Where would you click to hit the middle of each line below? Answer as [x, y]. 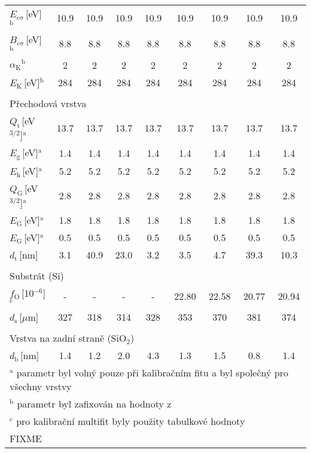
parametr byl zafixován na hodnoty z [94, 403]
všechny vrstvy [41, 386]
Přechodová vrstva [48, 103]
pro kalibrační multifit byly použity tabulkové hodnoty [131, 421]
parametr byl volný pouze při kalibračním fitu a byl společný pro [152, 372]
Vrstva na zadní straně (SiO [68, 338]
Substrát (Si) [37, 275]
